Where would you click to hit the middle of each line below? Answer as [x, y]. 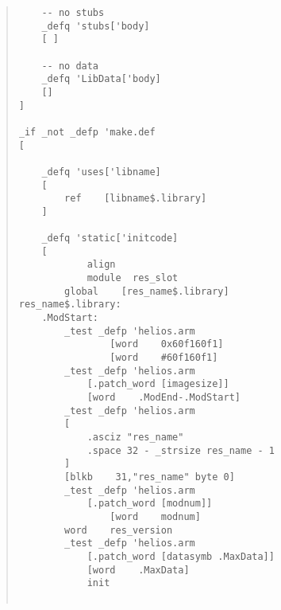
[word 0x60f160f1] [167, 344]
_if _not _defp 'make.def [87, 132]
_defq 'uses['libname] [101, 172]
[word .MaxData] [138, 570]
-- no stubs [73, 13]
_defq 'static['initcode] [110, 239]
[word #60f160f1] [164, 358]
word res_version [119, 530]
